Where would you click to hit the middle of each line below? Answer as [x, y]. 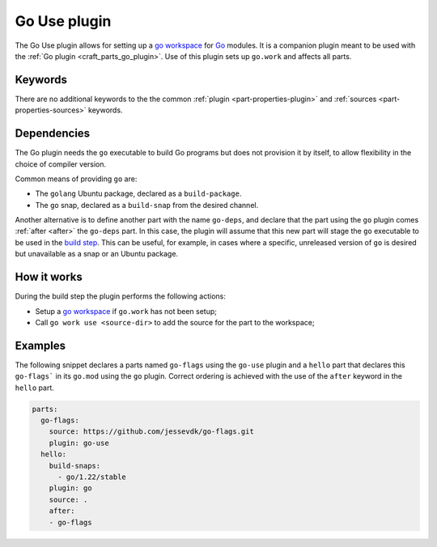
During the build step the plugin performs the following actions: [121, 296]
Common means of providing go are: [76, 179]
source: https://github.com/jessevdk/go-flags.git [151, 432]
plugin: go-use [79, 443]
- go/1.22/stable [92, 477]
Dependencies [53, 134]
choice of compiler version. [61, 164]
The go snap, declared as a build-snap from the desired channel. [147, 205]
